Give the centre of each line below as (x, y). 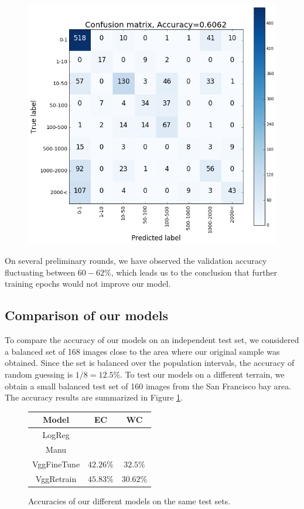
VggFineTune (56, 464)
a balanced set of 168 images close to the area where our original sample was (142, 351)
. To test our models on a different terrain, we (202, 374)
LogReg (56, 435)
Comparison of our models (87, 315)
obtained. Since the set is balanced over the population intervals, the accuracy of (150, 363)
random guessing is (39, 374)
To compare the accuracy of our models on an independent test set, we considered (152, 340)
